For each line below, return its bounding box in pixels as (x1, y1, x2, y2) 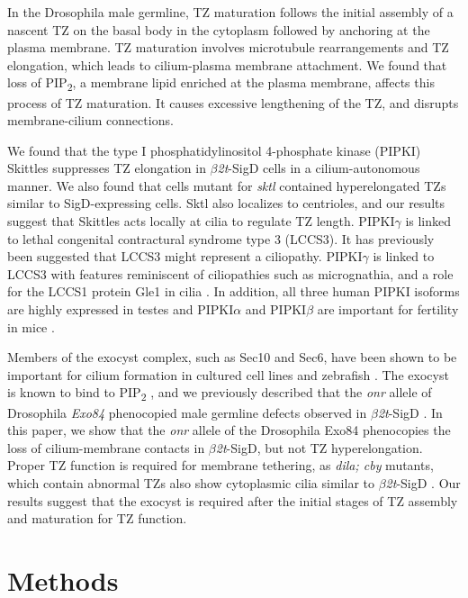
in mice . (7, 317, 55, 336)
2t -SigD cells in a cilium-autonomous (217, 159, 420, 177)
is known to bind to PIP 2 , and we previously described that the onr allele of (7, 383, 432, 404)
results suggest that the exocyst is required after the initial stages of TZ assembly (7, 491, 458, 510)
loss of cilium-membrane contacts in (7, 438, 205, 457)
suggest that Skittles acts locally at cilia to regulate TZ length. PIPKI (7, 212, 395, 231)
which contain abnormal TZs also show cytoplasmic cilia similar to (7, 473, 374, 492)
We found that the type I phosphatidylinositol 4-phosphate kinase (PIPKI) (7, 140, 421, 159)
